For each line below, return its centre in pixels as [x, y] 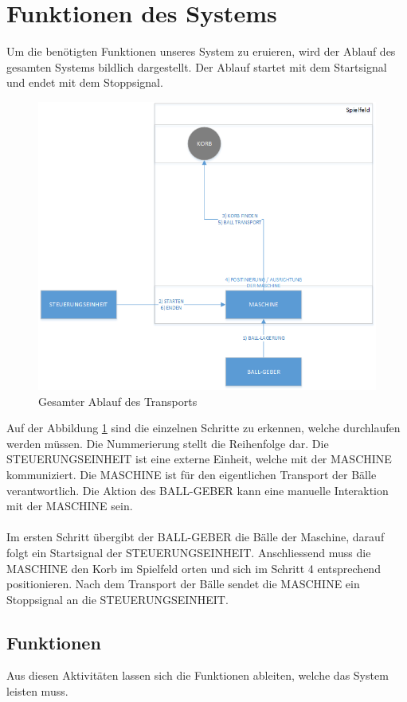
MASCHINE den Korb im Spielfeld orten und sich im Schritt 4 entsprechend [194, 568]
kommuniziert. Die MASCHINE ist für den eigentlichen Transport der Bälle [192, 474]
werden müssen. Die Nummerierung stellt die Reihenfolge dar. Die [168, 443]
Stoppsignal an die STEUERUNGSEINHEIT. [117, 599]
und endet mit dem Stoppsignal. [85, 82]
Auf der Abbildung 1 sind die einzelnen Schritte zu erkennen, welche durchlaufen [203, 428]
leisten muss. [37, 691]
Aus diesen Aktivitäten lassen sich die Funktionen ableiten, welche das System [198, 675]
